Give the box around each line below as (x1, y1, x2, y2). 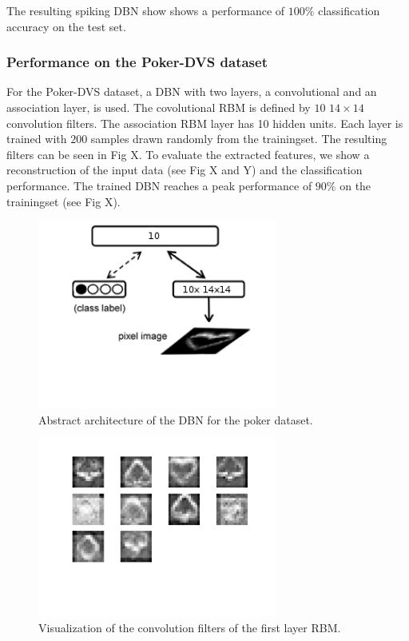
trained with (6, 130, 67, 147)
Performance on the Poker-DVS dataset (6, 52, 268, 72)
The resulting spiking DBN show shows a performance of (6, 2, 285, 18)
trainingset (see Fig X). (6, 193, 121, 209)
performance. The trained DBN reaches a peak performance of (6, 177, 312, 193)
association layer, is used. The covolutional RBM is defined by (6, 99, 311, 115)
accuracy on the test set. (6, 18, 126, 34)
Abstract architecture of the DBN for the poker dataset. (38, 411, 313, 428)
